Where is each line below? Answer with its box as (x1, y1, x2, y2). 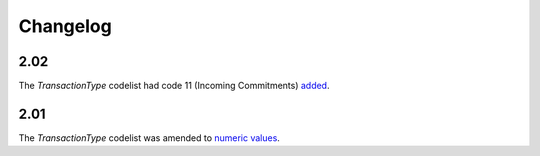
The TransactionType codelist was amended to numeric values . (18, 131, 280, 144)
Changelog (18, 15, 112, 37)
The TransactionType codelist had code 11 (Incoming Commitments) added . (18, 80, 330, 92)
